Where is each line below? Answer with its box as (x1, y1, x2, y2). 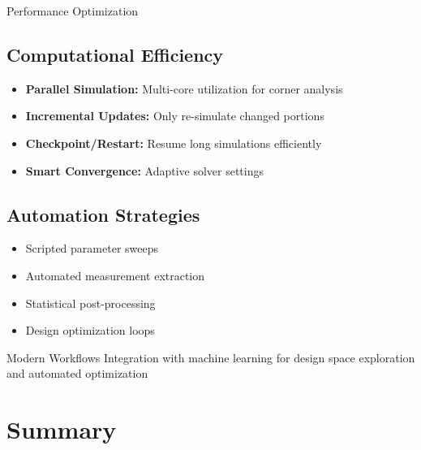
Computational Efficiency (6, 41, 224, 67)
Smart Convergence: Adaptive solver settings (25, 162, 264, 179)
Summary (6, 413, 117, 446)
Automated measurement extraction (25, 266, 205, 283)
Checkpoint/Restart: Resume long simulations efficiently (25, 134, 322, 151)
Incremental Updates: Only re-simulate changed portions (25, 107, 324, 124)
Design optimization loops (25, 322, 155, 339)
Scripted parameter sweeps (25, 240, 158, 257)
